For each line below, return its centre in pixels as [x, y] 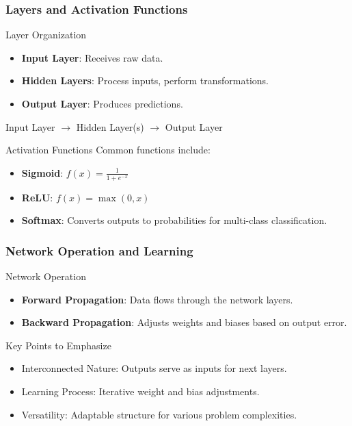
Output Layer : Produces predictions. [102, 103]
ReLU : [37, 197]
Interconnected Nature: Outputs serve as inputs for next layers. [154, 368]
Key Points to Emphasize [58, 345]
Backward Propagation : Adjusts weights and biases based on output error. [184, 322]
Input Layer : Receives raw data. [92, 57]
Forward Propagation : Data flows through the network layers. [157, 299]
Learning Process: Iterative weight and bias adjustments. [140, 391]
